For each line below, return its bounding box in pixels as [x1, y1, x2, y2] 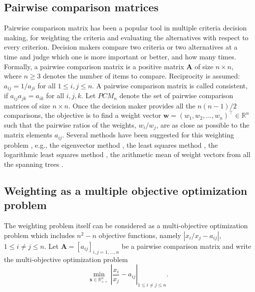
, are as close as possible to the [156, 119, 250, 130]
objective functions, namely [98, 230, 181, 240]
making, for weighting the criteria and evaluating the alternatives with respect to [4, 32, 249, 42]
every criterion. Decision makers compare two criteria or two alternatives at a [4, 42, 238, 52]
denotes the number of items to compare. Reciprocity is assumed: [43, 71, 240, 81]
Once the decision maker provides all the [72, 100, 195, 110]
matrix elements [4, 130, 53, 140]
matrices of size [4, 100, 50, 110]
